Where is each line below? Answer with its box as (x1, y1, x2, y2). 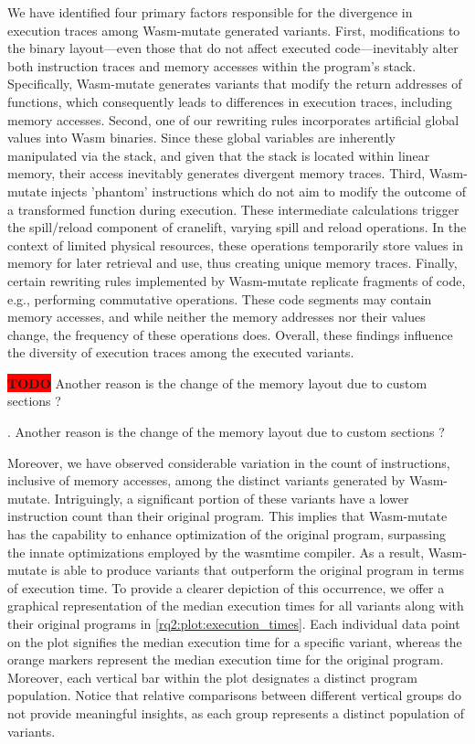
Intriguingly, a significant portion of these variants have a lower (54, 488, 409, 507)
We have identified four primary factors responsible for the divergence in (7, 3, 413, 21)
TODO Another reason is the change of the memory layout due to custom (7, 373, 427, 392)
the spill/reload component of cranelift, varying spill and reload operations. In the (7, 218, 467, 237)
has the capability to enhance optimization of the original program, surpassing (7, 525, 447, 544)
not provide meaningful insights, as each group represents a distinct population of (7, 703, 464, 722)
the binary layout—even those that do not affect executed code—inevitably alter (7, 38, 459, 58)
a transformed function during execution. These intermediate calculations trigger (7, 199, 459, 218)
